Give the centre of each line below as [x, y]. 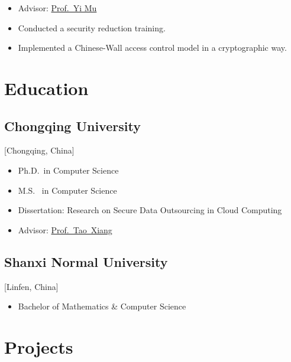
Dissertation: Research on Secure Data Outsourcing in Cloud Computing [150, 210]
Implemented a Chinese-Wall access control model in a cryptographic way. [152, 48]
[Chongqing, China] [39, 150]
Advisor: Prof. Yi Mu [57, 8]
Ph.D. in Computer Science [68, 170]
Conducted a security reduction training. [92, 27]
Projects [39, 346]
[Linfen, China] [31, 286]
